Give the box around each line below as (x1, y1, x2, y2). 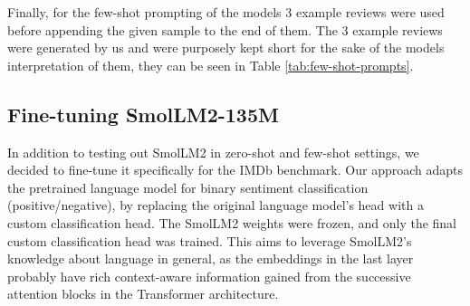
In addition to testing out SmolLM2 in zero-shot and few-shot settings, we (7, 142, 419, 161)
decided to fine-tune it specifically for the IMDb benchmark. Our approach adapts (7, 160, 463, 179)
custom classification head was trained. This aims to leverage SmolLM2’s (7, 231, 412, 250)
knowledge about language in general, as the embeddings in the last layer (7, 249, 414, 268)
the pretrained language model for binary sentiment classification (7, 177, 369, 196)
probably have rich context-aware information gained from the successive (7, 266, 411, 285)
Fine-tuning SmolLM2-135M (7, 100, 279, 128)
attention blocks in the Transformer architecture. (7, 284, 279, 303)
